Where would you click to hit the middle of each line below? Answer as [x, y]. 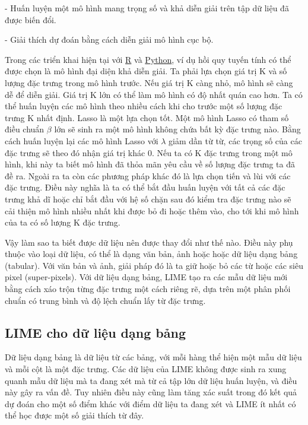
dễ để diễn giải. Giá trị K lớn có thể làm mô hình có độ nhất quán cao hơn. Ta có [154, 94]
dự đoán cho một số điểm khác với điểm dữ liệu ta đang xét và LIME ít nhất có [150, 403]
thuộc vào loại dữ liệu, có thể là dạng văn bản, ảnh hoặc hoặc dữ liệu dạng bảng [151, 254]
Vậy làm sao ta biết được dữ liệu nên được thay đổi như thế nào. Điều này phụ [149, 242]
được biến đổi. [31, 19]
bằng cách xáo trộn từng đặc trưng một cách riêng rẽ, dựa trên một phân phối [148, 289]
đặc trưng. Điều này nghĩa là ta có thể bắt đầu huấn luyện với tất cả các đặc [145, 187]
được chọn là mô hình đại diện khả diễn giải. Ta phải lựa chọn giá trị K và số [146, 71]
